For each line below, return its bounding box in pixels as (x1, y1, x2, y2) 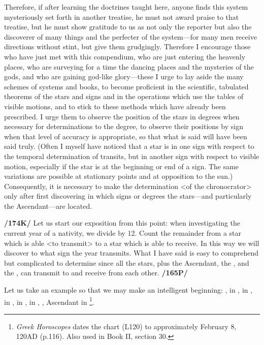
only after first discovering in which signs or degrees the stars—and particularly (4, 191, 252, 201)
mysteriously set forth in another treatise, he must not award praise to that (4, 11, 239, 22)
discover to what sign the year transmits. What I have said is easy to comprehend (4, 247, 259, 258)
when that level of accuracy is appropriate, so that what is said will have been (4, 131, 247, 141)
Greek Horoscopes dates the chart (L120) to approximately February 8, (16, 321, 237, 331)
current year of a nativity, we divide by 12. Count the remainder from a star (4, 228, 242, 238)
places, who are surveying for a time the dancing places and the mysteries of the (4, 61, 254, 72)
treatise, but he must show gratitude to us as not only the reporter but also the (4, 21, 252, 32)
